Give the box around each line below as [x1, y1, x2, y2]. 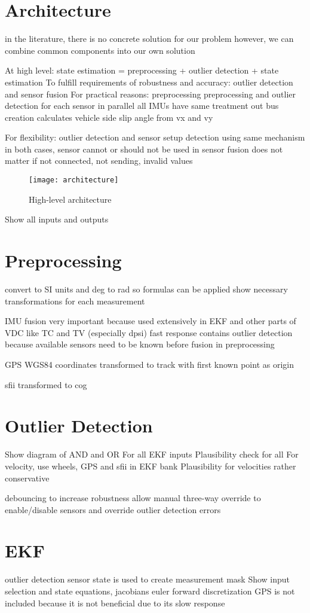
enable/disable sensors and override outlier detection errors [5, 503, 221, 516]
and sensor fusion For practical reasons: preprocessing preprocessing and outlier [5, 87, 296, 100]
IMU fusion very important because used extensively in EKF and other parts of [5, 315, 296, 327]
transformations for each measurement [5, 294, 145, 307]
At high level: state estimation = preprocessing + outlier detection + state [5, 64, 279, 77]
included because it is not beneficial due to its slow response [5, 596, 225, 609]
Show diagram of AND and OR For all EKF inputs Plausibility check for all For [5, 448, 299, 460]
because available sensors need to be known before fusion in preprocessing [5, 338, 275, 350]
